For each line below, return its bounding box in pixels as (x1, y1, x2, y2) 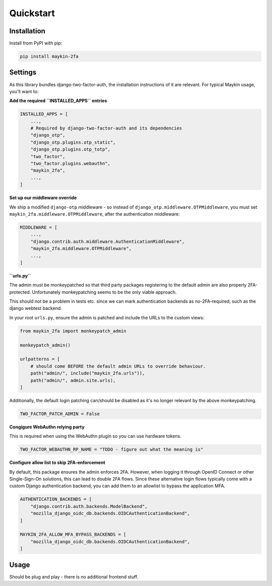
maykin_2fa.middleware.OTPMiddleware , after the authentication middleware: (9, 211, 180, 217)
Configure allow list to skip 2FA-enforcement (9, 460, 105, 466)
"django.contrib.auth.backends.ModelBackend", (30, 503, 148, 509)
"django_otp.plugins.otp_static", (30, 139, 116, 145)
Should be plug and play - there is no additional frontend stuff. (9, 573, 139, 579)
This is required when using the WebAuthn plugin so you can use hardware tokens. (9, 433, 181, 439)
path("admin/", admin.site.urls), (30, 377, 116, 383)
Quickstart (9, 8, 55, 19)
